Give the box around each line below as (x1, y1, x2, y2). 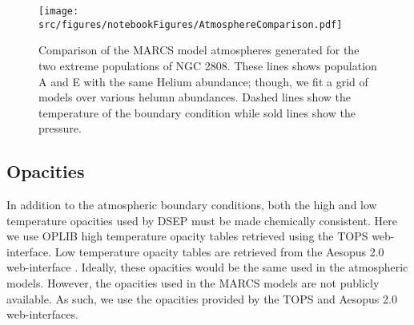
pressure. (38, 120, 82, 137)
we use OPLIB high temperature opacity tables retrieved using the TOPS (6, 228, 368, 244)
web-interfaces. (6, 306, 78, 323)
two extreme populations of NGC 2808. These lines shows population (38, 57, 377, 73)
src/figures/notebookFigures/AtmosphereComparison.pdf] (38, 18, 343, 30)
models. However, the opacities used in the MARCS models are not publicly (6, 275, 380, 291)
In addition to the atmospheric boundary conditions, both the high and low (6, 196, 377, 213)
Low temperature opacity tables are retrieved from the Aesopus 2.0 (54, 243, 384, 260)
